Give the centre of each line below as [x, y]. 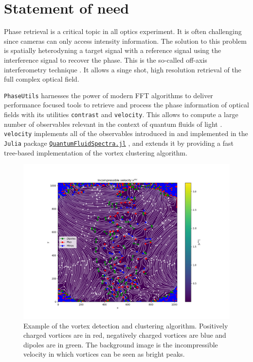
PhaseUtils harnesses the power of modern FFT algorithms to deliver [108, 95]
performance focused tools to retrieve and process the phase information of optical [126, 105]
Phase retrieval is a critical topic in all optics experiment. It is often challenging [123, 31]
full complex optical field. [42, 79]
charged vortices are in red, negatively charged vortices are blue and [125, 335]
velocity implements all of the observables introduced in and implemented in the [126, 133]
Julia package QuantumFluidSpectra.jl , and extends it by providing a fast [119, 143]
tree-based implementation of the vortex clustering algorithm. [96, 152]
